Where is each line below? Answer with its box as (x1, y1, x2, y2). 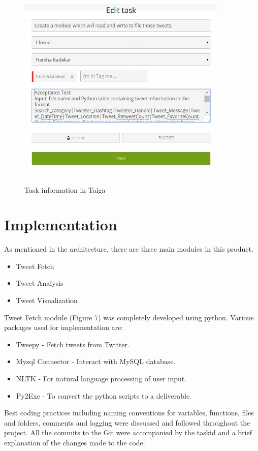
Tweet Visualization (16, 295, 78, 306)
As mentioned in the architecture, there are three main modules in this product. (4, 244, 253, 254)
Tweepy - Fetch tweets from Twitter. (16, 339, 130, 349)
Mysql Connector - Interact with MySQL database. (16, 356, 176, 367)
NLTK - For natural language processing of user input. (16, 373, 187, 383)
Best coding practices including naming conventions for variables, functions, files (4, 407, 254, 418)
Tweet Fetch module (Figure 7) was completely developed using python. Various (4, 312, 254, 322)
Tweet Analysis (16, 278, 63, 288)
